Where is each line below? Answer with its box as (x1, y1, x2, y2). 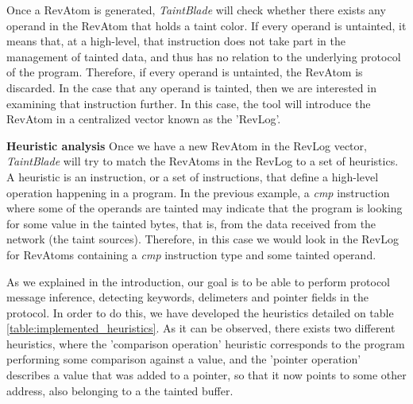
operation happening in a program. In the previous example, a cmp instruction (6, 184, 390, 200)
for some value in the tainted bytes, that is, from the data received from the (6, 215, 376, 231)
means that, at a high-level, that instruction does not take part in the (6, 33, 345, 49)
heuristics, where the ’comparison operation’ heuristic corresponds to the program (6, 335, 405, 352)
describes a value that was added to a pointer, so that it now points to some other (6, 367, 407, 383)
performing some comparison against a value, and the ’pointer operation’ (6, 351, 361, 367)
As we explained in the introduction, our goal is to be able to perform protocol (6, 273, 390, 289)
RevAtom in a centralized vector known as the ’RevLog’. (6, 111, 281, 127)
